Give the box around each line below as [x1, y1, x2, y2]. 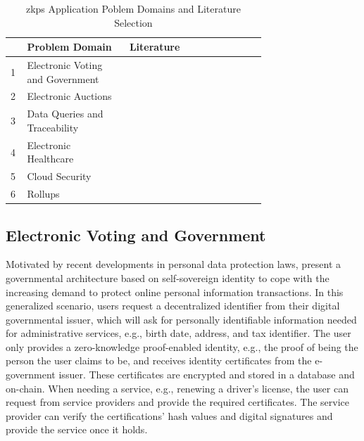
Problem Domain [27, 39, 112, 54]
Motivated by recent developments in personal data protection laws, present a [6, 257, 341, 271]
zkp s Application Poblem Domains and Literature [25, 1, 241, 15]
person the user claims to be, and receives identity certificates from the [6, 353, 312, 368]
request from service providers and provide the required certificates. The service [6, 395, 350, 409]
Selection [114, 15, 153, 30]
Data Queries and [27, 106, 103, 121]
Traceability [27, 120, 79, 134]
